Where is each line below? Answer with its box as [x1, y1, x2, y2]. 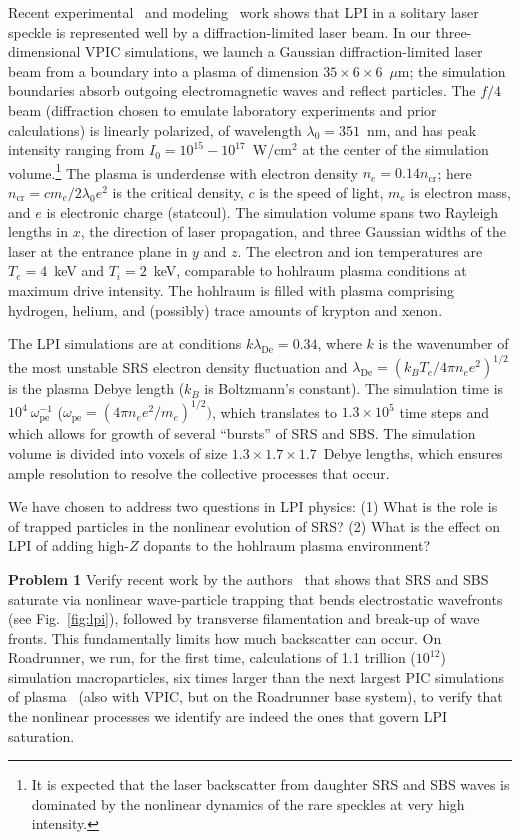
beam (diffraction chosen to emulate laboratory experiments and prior [8, 99, 437, 120]
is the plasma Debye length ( [8, 378, 185, 399]
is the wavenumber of [378, 333, 509, 354]
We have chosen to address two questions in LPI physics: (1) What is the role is [8, 496, 498, 517]
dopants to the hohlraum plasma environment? [143, 535, 431, 556]
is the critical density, [112, 182, 244, 202]
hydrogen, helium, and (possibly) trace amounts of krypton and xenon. [8, 299, 443, 320]
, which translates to [211, 401, 337, 422]
